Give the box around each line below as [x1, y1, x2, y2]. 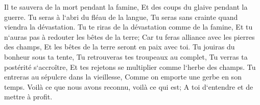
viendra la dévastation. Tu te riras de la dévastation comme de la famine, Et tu [4, 21, 253, 32]
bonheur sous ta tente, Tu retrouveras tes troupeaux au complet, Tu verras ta [4, 51, 248, 62]
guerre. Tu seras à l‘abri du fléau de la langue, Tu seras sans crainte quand [4, 11, 238, 22]
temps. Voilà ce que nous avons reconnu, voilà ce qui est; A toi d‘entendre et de [4, 81, 253, 92]
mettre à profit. [4, 91, 53, 102]
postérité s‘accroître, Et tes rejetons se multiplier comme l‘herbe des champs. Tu [4, 61, 256, 72]
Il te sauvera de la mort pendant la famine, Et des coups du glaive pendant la [4, 2, 248, 12]
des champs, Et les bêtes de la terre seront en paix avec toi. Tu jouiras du [4, 41, 235, 52]
